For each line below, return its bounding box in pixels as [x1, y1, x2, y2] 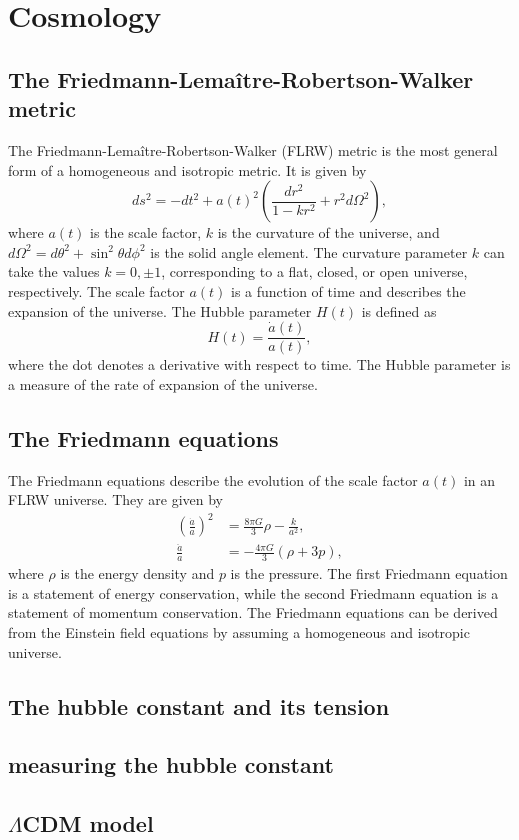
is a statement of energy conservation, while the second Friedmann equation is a [8, 582, 499, 603]
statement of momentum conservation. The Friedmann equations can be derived [8, 602, 498, 623]
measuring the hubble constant [8, 749, 334, 780]
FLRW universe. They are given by [8, 489, 224, 510]
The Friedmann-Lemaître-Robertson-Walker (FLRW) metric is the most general [8, 139, 498, 160]
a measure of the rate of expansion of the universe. [8, 373, 318, 394]
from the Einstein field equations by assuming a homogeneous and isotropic [8, 622, 470, 643]
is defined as [361, 300, 437, 321]
